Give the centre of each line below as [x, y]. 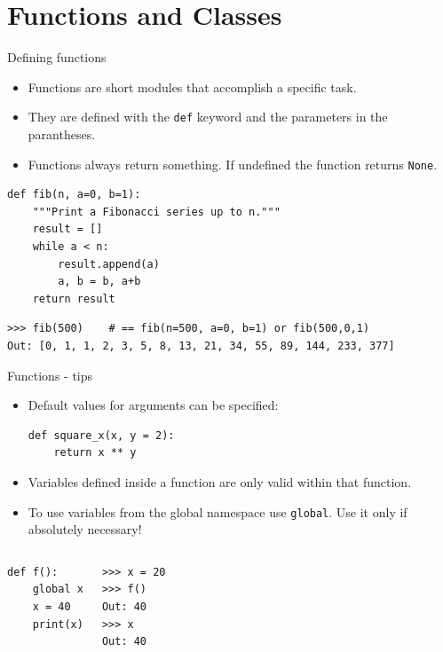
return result [74, 299]
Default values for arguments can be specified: [153, 405]
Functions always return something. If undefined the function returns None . [233, 164]
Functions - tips [50, 375]
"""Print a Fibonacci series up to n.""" [156, 212]
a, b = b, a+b [99, 282]
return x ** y [95, 453]
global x [58, 589]
